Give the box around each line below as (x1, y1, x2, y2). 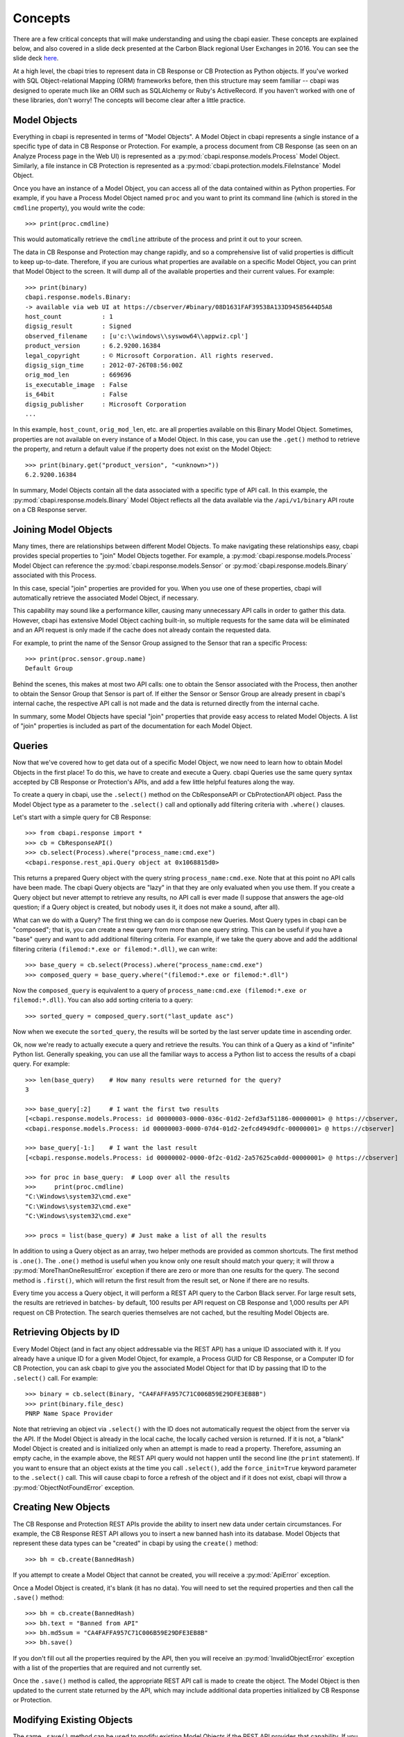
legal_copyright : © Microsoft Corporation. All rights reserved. (25, 352, 274, 359)
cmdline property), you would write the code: (12, 204, 145, 212)
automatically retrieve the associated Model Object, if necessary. (12, 593, 199, 602)
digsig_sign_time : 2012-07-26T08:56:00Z (25, 361, 183, 369)
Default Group (25, 664, 73, 673)
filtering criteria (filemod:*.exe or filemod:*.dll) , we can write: (12, 945, 218, 953)
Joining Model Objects (12, 523, 113, 535)
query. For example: (12, 1060, 70, 1068)
